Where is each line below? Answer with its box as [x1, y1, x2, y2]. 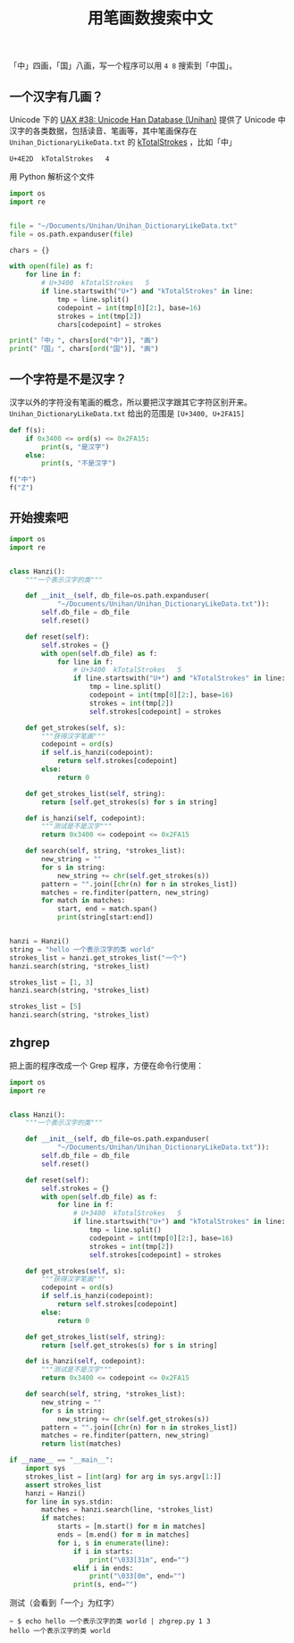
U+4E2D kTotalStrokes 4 [9, 155, 110, 163]
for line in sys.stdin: [25, 1497, 114, 1506]
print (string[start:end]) [56, 913, 154, 922]
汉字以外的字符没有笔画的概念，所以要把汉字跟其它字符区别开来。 [9, 397, 252, 407]
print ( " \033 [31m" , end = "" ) [88, 1555, 190, 1564]
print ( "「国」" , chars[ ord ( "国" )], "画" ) [9, 345, 159, 354]
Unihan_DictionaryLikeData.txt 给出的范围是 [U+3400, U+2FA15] [9, 407, 246, 418]
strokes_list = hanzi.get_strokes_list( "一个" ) [9, 953, 188, 962]
